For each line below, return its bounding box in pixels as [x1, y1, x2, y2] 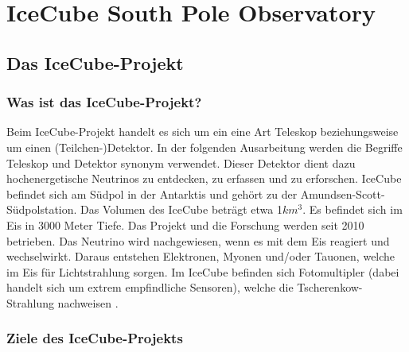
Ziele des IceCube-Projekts [6, 328, 183, 348]
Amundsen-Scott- [300, 185, 385, 202]
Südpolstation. [6, 201, 77, 218]
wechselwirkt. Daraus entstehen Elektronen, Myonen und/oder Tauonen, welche [6, 248, 395, 265]
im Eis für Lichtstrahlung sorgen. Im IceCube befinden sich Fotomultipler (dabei [6, 263, 399, 280]
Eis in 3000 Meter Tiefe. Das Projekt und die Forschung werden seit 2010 [6, 216, 364, 233]
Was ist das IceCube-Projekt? [6, 92, 202, 112]
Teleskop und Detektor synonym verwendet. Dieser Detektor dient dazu [6, 154, 356, 171]
